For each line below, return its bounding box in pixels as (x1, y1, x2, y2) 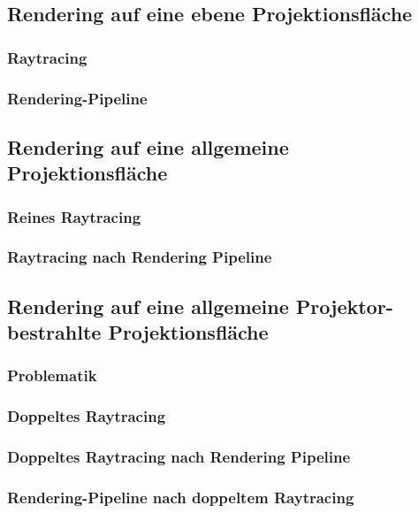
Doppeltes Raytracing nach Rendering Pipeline (7, 446, 351, 468)
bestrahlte (7, 318, 102, 346)
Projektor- (295, 292, 393, 319)
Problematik (7, 364, 97, 387)
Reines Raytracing (7, 205, 141, 227)
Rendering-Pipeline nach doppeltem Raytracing (7, 486, 354, 508)
